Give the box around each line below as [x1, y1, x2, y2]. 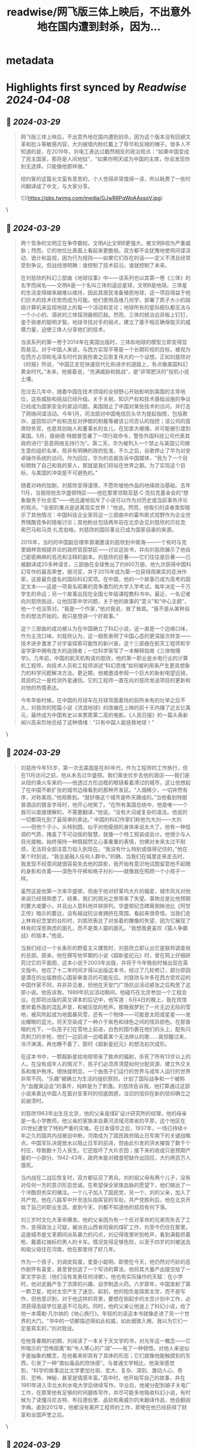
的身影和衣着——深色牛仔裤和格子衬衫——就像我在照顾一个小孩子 [20, 867, 181, 874]
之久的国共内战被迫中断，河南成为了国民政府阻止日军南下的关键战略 [25, 1132, 191, 1139]
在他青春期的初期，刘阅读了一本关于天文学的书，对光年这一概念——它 [20, 1337, 191, 1344]
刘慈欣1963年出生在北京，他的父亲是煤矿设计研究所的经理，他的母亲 [20, 1109, 187, 1117]
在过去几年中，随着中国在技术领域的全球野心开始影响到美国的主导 [20, 388, 181, 395]
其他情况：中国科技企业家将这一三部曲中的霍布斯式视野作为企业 [31, 512, 186, 518]
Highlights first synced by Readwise [6, 81, 187, 95]
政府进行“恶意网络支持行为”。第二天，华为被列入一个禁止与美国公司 [20, 440, 185, 447]
